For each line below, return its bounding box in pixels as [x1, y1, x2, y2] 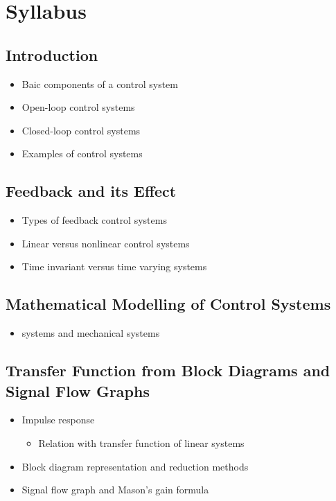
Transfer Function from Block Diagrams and [6, 360, 330, 381]
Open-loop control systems [21, 100, 135, 114]
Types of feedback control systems [21, 213, 167, 227]
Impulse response [21, 412, 95, 427]
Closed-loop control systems [21, 123, 141, 137]
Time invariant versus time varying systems [21, 259, 207, 274]
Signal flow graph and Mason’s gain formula [21, 482, 209, 497]
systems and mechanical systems [21, 326, 160, 340]
